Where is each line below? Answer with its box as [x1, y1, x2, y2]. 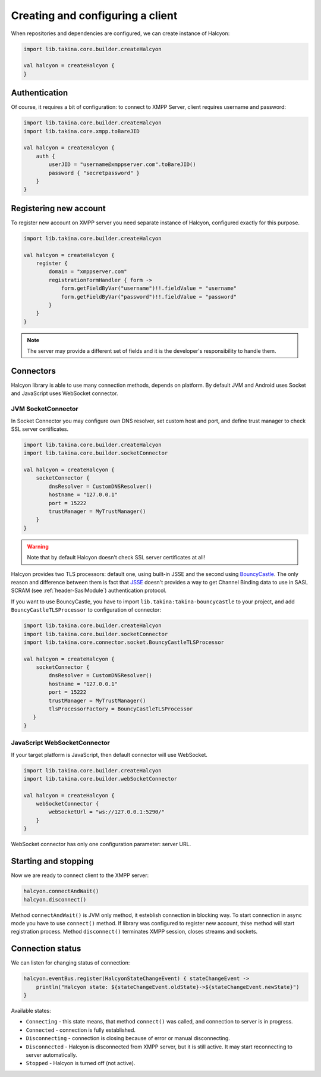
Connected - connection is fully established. [26, 1026, 136, 1034]
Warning [27, 543, 49, 550]
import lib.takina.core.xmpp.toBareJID [23, 128, 140, 134]
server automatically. [26, 1051, 77, 1059]
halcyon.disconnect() [23, 896, 87, 903]
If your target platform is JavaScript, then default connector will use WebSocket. [11, 751, 208, 758]
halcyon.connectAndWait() [23, 888, 99, 895]
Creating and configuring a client [11, 9, 178, 22]
